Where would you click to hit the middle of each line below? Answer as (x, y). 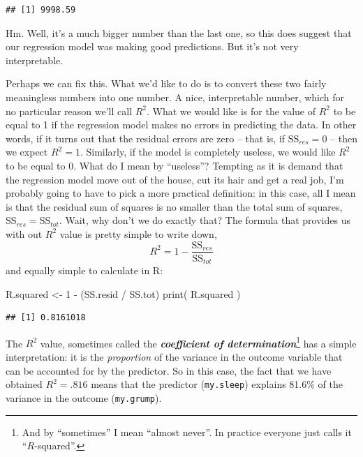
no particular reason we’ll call (69, 111)
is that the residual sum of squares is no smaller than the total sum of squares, (174, 206)
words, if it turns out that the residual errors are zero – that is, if (146, 138)
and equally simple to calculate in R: (84, 270)
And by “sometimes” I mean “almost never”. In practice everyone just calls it (187, 432)
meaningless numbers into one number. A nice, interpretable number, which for (175, 97)
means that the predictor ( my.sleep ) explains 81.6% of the (217, 384)
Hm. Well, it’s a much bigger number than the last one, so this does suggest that (179, 32)
